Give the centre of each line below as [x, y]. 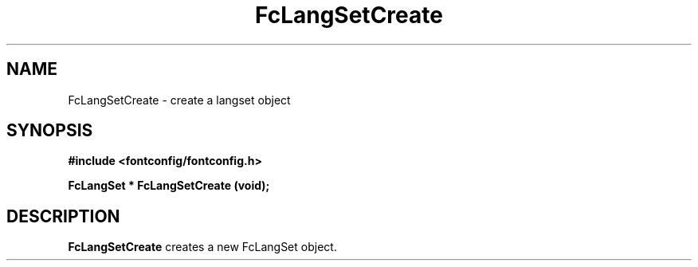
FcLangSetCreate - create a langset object [179, 100]
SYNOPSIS [50, 131]
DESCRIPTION [63, 216]
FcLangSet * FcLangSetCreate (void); [169, 186]
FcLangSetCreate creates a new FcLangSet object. [202, 247]
